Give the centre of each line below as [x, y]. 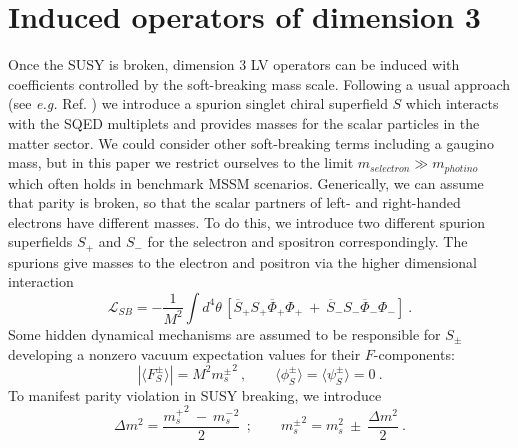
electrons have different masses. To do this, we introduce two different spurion [246, 221]
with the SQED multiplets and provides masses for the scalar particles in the [244, 122]
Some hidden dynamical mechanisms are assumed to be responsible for [224, 333]
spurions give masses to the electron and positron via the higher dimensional [242, 261]
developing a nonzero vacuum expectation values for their [184, 353]
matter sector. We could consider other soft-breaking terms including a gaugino [251, 142]
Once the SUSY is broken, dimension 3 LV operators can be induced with [234, 64]
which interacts [452, 103]
